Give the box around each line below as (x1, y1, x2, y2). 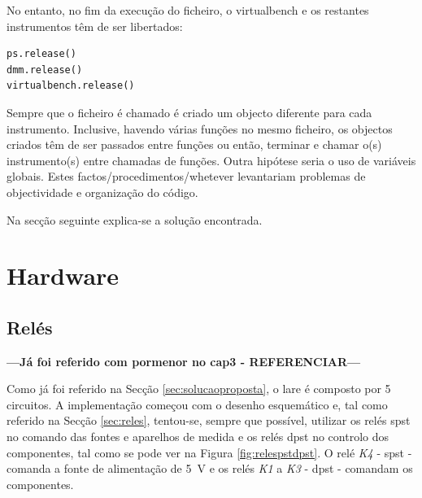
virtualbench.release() (7, 80, 135, 92)
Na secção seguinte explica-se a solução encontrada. (7, 211, 263, 228)
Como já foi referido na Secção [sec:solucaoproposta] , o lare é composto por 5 (7, 380, 391, 397)
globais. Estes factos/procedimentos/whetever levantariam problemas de (7, 168, 366, 185)
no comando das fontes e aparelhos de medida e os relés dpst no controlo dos (7, 428, 389, 445)
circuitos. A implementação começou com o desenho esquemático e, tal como (7, 395, 388, 413)
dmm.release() (7, 63, 83, 76)
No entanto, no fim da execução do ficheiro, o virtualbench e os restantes (7, 2, 369, 18)
